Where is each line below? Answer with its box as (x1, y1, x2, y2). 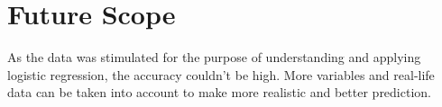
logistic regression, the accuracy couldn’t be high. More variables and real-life (7, 65, 435, 84)
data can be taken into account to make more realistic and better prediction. (7, 83, 431, 102)
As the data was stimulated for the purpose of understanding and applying (7, 48, 421, 67)
